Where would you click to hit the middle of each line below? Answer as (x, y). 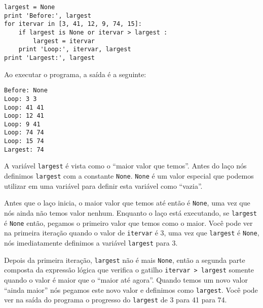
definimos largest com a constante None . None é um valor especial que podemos (129, 176)
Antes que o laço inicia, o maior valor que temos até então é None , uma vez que (127, 203)
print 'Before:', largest (48, 15)
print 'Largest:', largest (49, 58)
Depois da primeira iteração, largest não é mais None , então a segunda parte (125, 260)
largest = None (30, 7)
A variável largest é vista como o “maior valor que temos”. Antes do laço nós (125, 166)
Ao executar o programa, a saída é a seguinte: (75, 74)
